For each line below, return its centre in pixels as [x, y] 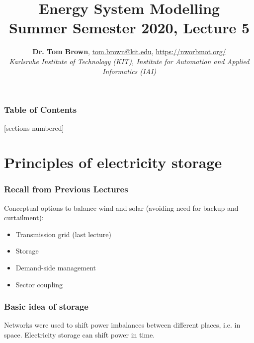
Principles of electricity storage [113, 162]
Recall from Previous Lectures [66, 189]
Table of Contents [41, 110]
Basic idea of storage [46, 306]
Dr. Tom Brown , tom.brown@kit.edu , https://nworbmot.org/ [129, 51]
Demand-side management [56, 267]
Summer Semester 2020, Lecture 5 [129, 28]
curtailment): [24, 217]
